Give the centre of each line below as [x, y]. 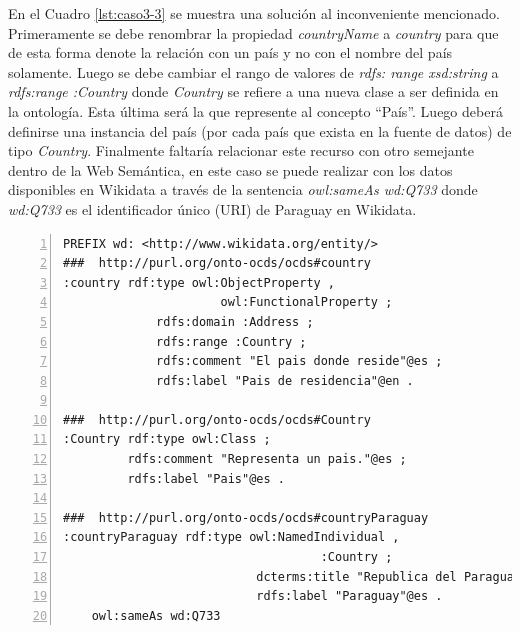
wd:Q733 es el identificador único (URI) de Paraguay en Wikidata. [212, 208]
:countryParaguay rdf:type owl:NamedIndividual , [231, 537]
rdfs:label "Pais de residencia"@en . [285, 380]
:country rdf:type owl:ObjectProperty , [199, 282]
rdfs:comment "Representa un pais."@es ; [267, 459]
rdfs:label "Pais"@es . [206, 478]
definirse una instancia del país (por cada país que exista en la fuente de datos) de [260, 130]
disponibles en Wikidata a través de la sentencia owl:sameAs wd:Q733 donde [243, 189]
